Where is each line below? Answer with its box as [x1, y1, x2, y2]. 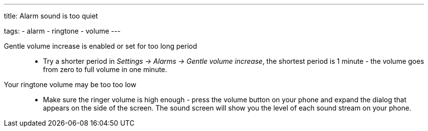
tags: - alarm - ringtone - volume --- [4, 27, 121, 35]
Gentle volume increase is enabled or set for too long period [4, 42, 197, 50]
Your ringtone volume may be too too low [4, 80, 136, 89]
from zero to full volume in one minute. [43, 65, 168, 74]
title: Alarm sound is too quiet [4, 12, 98, 20]
